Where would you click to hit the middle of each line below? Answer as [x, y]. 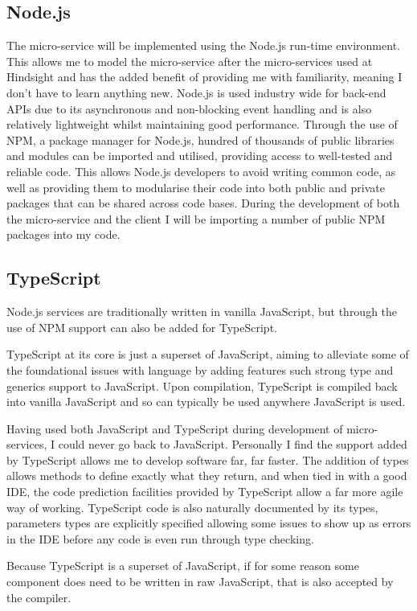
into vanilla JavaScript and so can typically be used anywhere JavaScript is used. [206, 402]
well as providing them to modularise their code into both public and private [196, 187]
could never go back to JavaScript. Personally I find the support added [233, 444]
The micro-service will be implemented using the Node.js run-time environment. [203, 45]
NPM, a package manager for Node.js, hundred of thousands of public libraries [200, 139]
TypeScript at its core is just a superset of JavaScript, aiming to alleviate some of [208, 354]
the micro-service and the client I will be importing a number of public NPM [196, 218]
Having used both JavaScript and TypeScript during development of [175, 428]
